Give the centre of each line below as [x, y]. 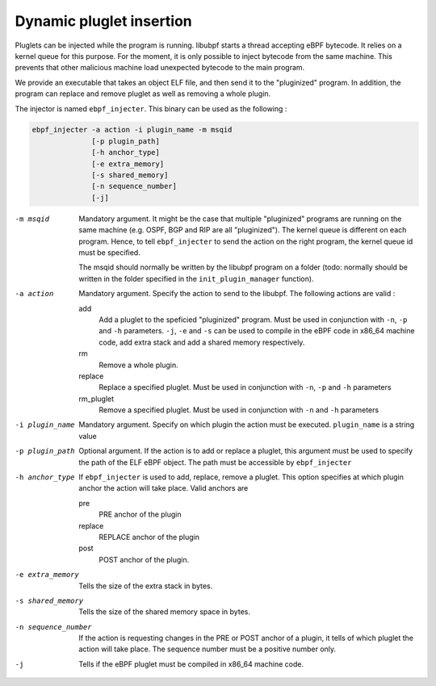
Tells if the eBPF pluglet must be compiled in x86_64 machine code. [191, 664]
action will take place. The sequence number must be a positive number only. [208, 649]
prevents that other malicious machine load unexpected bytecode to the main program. [160, 68]
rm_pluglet [96, 399]
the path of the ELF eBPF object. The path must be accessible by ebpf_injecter [215, 462]
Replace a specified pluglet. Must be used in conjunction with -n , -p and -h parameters [245, 387]
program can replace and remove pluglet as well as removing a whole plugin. [143, 94]
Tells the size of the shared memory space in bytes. [164, 612]
